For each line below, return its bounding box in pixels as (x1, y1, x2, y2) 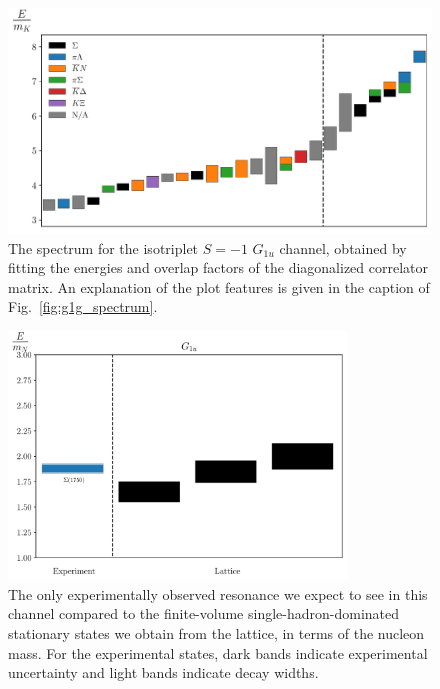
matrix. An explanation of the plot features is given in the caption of (8, 276, 430, 297)
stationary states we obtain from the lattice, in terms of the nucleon (8, 622, 425, 643)
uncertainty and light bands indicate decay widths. (8, 662, 319, 683)
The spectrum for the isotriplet (8, 237, 199, 258)
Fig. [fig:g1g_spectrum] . (8, 296, 158, 317)
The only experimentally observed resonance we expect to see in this (8, 583, 428, 604)
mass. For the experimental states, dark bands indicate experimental (8, 642, 428, 663)
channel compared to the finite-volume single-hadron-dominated (8, 603, 400, 624)
